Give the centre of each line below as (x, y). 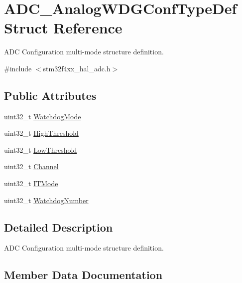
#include (18, 68)
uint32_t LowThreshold (41, 149)
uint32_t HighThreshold (41, 133)
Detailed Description (59, 227)
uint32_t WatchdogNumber (46, 200)
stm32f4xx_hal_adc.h (77, 68)
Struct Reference (63, 28)
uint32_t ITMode (31, 183)
